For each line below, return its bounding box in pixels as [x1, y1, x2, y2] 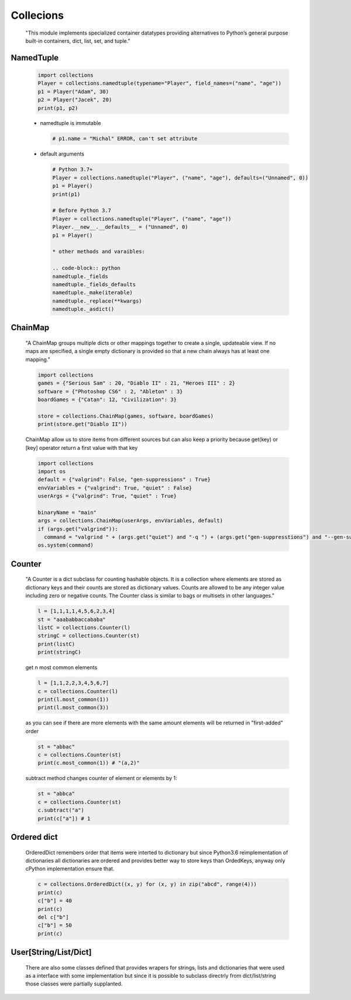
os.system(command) [37, 542, 94, 548]
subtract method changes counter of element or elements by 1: [25, 775, 177, 782]
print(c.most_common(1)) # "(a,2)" [37, 760, 140, 767]
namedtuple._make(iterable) [52, 289, 133, 296]
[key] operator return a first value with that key [25, 444, 138, 451]
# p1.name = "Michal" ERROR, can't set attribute [52, 135, 198, 142]
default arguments [40, 150, 85, 158]
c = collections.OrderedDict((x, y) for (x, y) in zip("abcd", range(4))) [37, 881, 257, 888]
